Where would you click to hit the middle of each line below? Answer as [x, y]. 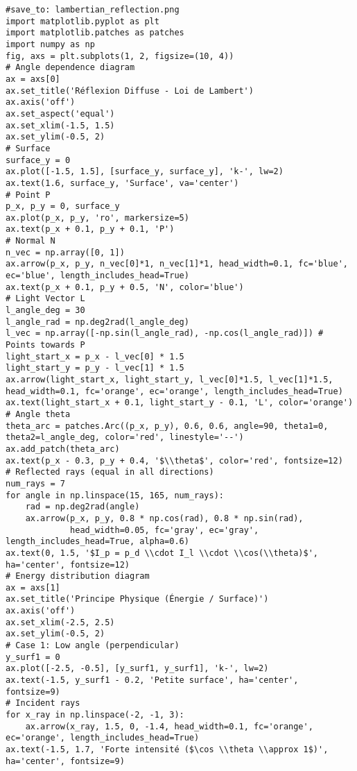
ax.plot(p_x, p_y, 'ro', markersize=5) [97, 218]
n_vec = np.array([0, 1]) [65, 252]
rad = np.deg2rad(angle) [82, 507]
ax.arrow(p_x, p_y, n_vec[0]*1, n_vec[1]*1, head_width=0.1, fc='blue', [177, 264]
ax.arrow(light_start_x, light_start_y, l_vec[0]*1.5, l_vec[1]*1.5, [169, 380]
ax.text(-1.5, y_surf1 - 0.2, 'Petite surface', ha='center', [152, 680]
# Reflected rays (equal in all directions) [110, 472]
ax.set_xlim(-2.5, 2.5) [60, 622]
